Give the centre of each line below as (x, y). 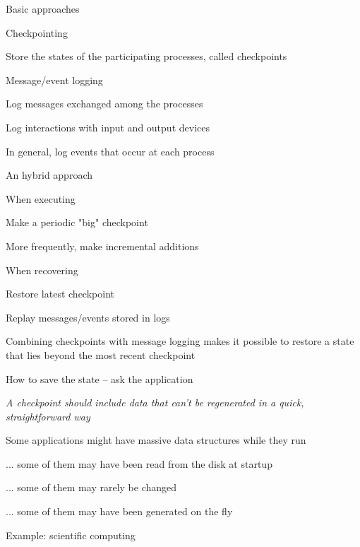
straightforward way (48, 416)
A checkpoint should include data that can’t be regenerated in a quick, (155, 402)
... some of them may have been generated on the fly (119, 511)
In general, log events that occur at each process (110, 151)
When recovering (42, 270)
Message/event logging (54, 80)
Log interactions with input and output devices (108, 127)
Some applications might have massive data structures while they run (156, 440)
